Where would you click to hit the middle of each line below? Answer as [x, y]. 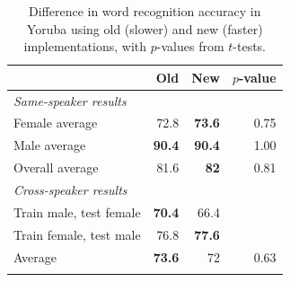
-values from [190, 46]
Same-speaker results [70, 100]
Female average [56, 123]
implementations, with [85, 46]
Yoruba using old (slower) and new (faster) [145, 28]
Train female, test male [77, 234]
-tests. [250, 46]
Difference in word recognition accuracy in [145, 11]
